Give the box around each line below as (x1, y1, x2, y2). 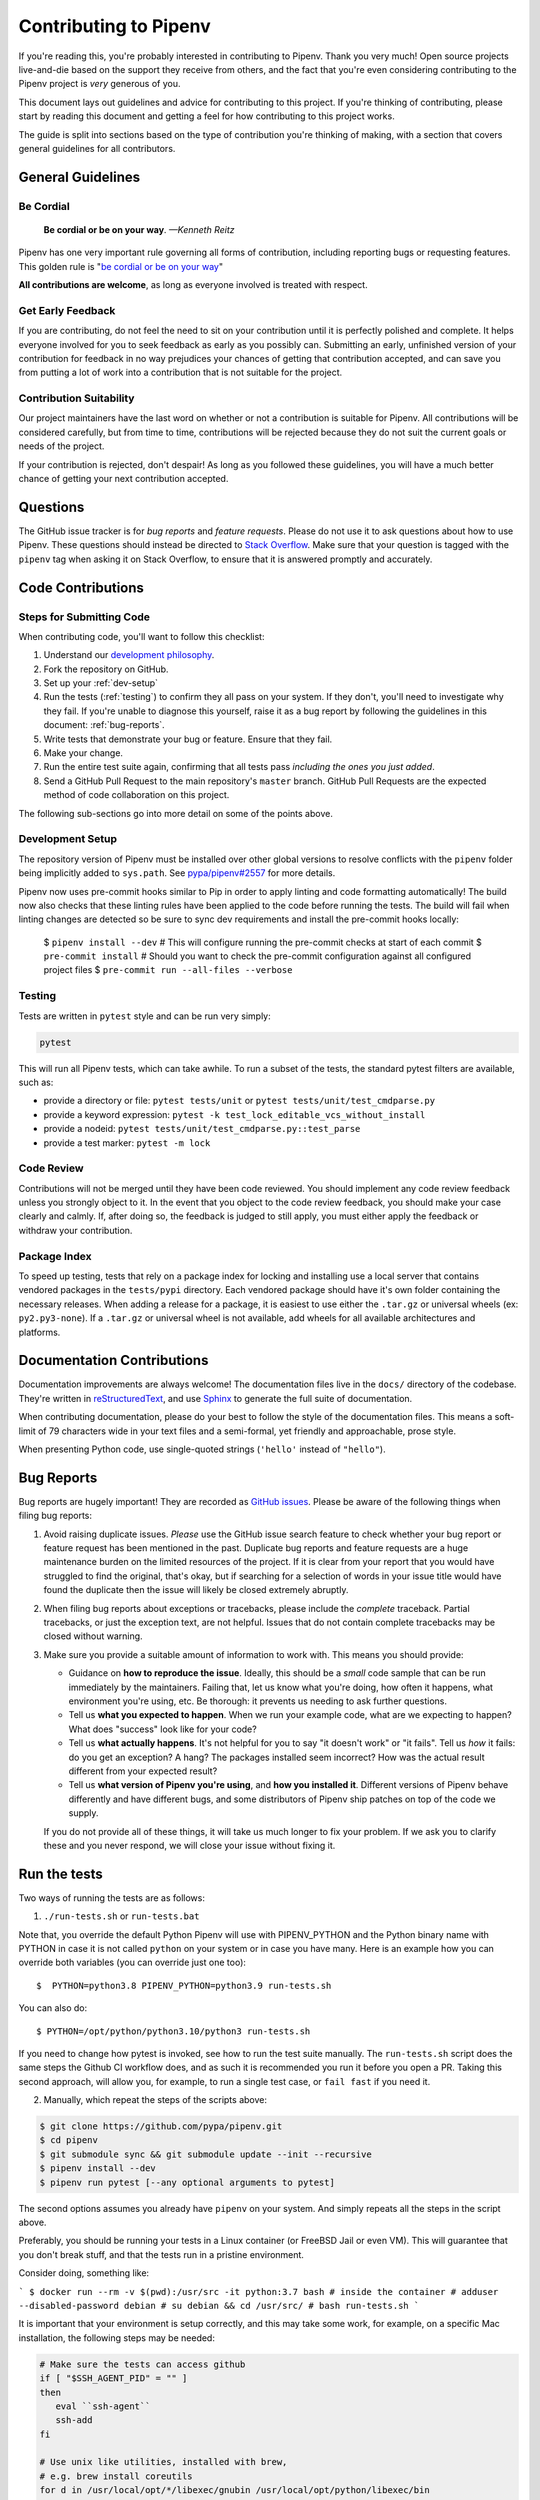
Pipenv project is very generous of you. (18, 78, 181, 90)
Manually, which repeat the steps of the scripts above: (43, 2094, 267, 2106)
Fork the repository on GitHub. (43, 663, 169, 675)
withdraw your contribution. (18, 1224, 133, 1236)
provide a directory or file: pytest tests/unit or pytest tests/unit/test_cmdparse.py (43, 1095, 435, 1107)
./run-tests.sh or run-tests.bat (43, 1910, 200, 1922)
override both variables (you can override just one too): (18, 1956, 247, 1969)
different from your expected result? (68, 1765, 218, 1777)
